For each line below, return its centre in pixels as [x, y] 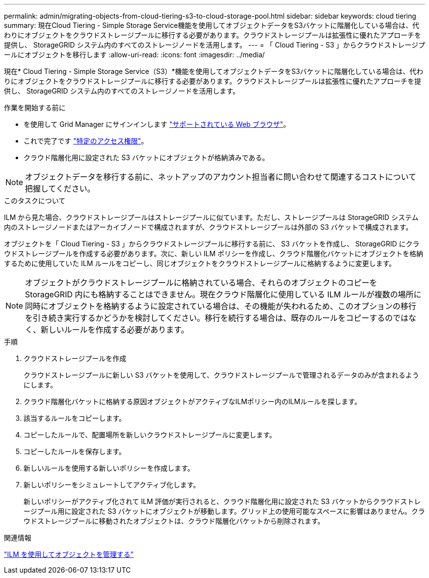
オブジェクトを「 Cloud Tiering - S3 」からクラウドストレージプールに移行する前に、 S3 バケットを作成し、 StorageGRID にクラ [212, 244]
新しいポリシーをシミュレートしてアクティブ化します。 [112, 485]
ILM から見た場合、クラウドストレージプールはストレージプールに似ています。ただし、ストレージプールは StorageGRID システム [211, 217]
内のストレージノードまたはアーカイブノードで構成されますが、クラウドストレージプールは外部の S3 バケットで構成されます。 [208, 227]
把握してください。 [60, 189]
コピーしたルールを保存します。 [75, 451]
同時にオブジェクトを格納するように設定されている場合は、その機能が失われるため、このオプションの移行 [221, 306]
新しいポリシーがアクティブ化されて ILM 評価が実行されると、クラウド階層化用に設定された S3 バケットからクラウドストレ [222, 501]
